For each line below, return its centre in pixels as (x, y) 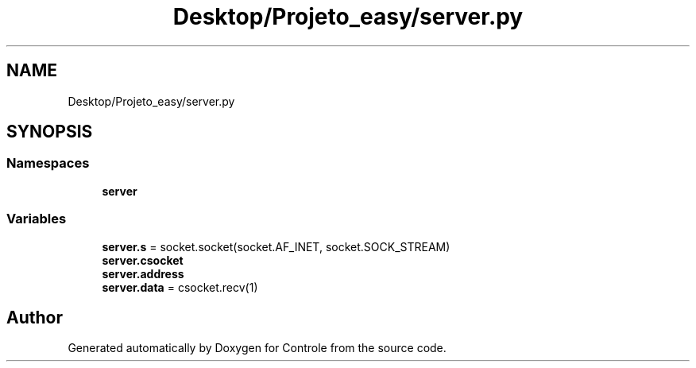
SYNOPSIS (50, 132)
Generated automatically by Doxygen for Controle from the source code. (257, 348)
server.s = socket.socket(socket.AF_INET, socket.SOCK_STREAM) (276, 246)
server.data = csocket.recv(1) (180, 287)
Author (35, 317)
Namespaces (48, 163)
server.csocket (143, 260)
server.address (143, 273)
